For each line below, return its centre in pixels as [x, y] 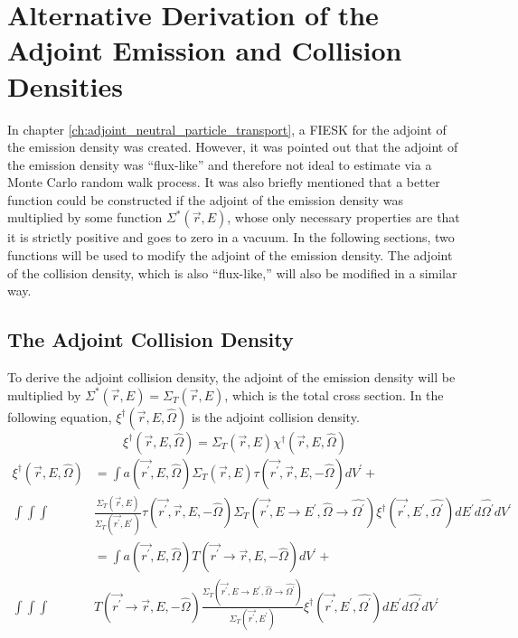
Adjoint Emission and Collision [205, 50]
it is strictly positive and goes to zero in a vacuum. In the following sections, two [231, 237]
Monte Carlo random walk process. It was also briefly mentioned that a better [224, 182]
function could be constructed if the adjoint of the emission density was [205, 199]
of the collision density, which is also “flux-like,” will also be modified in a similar [232, 272]
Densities [65, 85]
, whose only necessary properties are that [344, 217]
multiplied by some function [85, 217]
